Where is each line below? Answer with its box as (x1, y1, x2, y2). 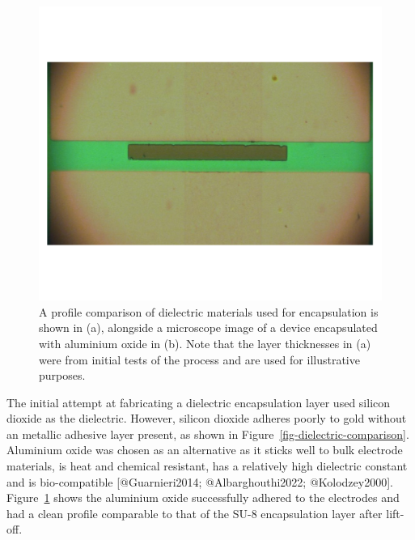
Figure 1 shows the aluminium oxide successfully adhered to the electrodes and (6, 489, 400, 506)
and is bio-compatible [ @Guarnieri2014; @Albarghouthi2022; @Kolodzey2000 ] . (6, 473, 393, 490)
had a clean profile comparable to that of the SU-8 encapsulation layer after (6, 504, 383, 521)
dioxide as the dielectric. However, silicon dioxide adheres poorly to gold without (6, 410, 407, 427)
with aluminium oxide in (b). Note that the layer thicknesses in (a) (39, 334, 371, 351)
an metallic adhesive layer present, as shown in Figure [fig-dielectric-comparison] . (6, 425, 409, 442)
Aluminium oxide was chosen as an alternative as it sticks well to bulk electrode (6, 441, 403, 458)
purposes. (39, 367, 86, 384)
